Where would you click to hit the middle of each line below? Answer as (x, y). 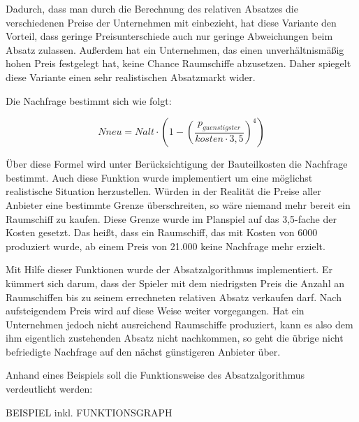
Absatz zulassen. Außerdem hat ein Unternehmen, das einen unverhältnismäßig (175, 49)
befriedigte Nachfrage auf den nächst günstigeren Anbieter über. (143, 351)
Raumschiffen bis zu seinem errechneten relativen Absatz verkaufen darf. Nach (174, 297)
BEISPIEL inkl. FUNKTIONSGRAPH (89, 412)
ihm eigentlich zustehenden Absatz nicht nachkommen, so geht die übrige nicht (175, 338)
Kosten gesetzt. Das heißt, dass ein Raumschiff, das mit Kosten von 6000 (162, 232)
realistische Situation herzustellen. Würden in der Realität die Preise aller (163, 191)
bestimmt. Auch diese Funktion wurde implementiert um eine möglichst (159, 177)
